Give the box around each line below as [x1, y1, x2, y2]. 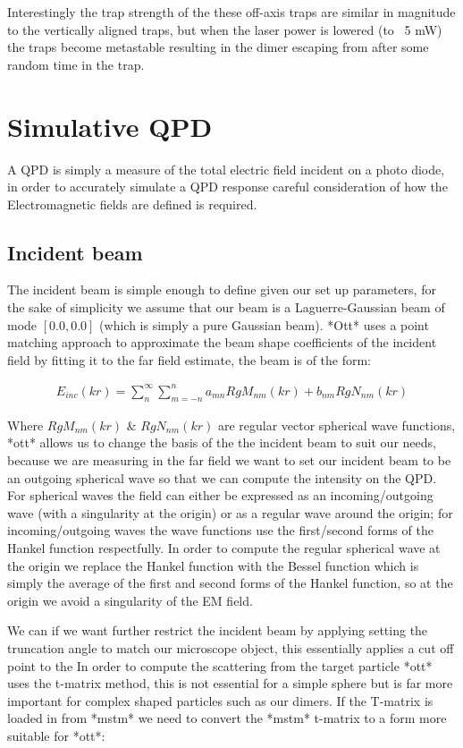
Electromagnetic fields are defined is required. [7, 194, 257, 213]
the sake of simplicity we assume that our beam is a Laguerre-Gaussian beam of [7, 298, 445, 317]
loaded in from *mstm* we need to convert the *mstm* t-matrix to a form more [7, 709, 447, 727]
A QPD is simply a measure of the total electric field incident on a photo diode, [7, 159, 445, 178]
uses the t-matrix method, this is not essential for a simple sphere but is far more [7, 674, 453, 693]
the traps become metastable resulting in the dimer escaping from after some [7, 38, 429, 56]
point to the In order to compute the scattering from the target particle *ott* [7, 656, 433, 675]
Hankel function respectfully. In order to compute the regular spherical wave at [7, 538, 441, 557]
